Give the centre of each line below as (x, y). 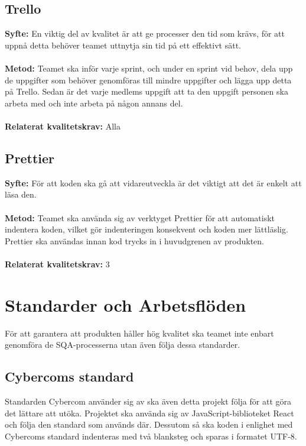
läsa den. (21, 194)
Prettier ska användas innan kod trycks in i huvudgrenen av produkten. (134, 240)
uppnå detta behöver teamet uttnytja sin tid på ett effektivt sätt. (123, 45)
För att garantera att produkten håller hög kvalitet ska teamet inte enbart (139, 333)
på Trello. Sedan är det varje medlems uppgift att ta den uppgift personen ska (147, 91)
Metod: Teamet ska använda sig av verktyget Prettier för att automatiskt (140, 217)
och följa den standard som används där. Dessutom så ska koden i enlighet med (149, 424)
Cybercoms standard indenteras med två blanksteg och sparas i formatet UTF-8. (151, 436)
